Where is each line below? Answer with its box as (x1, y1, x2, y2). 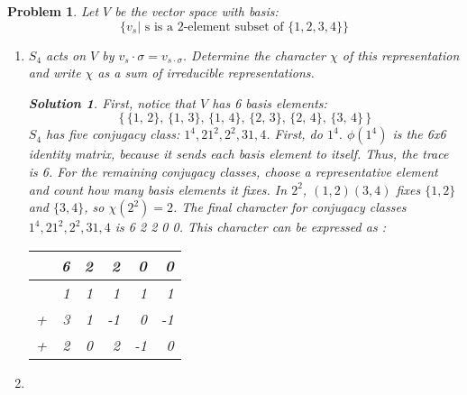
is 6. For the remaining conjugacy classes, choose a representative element (28, 161, 438, 180)
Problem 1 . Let (7, 2, 99, 20)
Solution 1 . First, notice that (28, 93, 196, 112)
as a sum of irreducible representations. (97, 63, 315, 82)
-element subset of (183, 20, 284, 33)
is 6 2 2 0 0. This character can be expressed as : (114, 217, 386, 236)
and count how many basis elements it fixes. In (28, 179, 288, 198)
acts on (46, 45, 87, 64)
